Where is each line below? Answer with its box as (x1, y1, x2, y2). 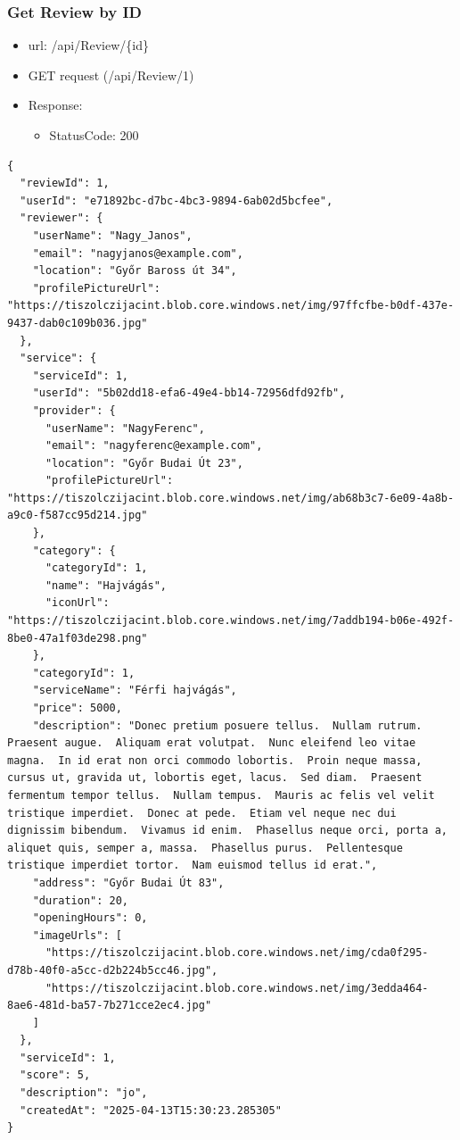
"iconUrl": (45, 596, 110, 610)
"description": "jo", (20, 1086, 148, 1100)
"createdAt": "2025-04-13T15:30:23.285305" (20, 1103, 282, 1117)
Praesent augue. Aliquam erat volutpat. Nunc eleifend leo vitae (7, 736, 416, 750)
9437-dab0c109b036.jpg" (7, 316, 148, 329)
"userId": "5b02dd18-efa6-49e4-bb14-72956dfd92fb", (32, 387, 346, 400)
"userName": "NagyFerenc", (45, 421, 205, 435)
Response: (28, 96, 83, 114)
